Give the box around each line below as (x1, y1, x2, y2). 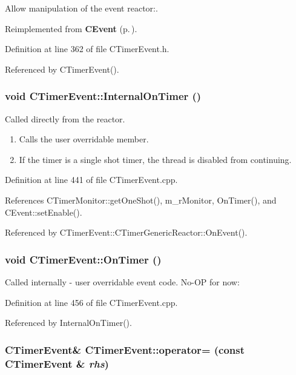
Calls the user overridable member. (19, 133, 149, 145)
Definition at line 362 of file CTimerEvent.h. (5, 42, 169, 55)
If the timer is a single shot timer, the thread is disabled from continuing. (19, 153, 292, 165)
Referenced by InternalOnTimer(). (5, 316, 132, 329)
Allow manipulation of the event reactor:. (5, 2, 158, 14)
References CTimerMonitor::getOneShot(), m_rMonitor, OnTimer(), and (5, 193, 277, 206)
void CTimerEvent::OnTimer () (5, 251, 162, 267)
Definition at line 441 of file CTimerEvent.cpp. (5, 173, 178, 186)
